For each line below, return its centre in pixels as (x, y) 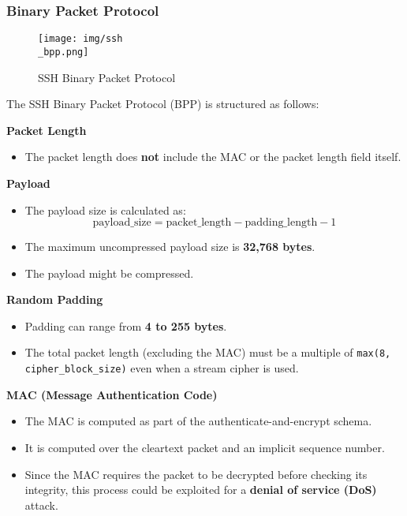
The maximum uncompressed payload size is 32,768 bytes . (170, 247)
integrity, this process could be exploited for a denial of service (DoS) (201, 490)
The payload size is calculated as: (105, 209)
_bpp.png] (63, 52)
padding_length (281, 223)
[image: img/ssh (80, 39)
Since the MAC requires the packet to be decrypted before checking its (196, 474)
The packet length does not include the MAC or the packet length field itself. (213, 157)
